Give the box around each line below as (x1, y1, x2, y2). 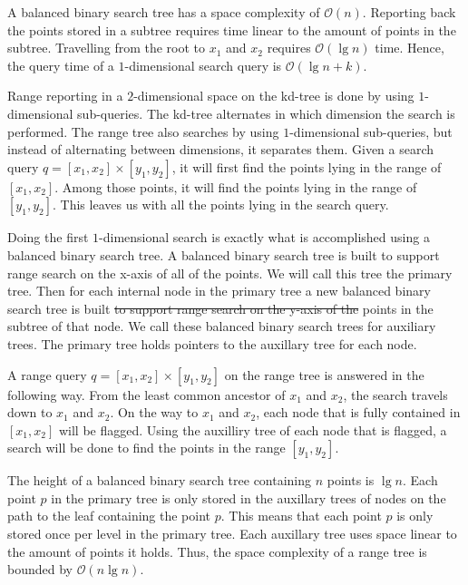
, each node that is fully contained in (256, 403, 461, 422)
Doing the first (7, 228, 89, 247)
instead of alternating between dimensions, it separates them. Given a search (7, 140, 434, 159)
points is (327, 471, 375, 490)
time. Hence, (375, 38, 444, 57)
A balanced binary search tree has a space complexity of (7, 3, 320, 21)
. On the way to (110, 403, 199, 422)
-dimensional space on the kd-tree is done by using (133, 86, 414, 105)
